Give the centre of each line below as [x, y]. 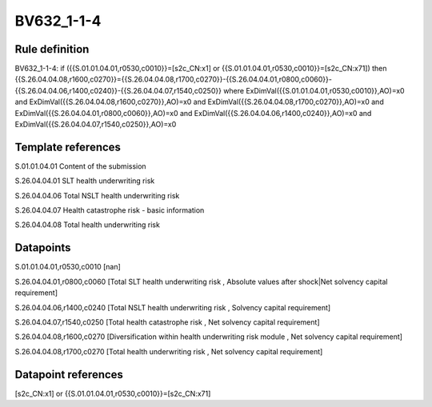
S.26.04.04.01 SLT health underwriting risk [85, 181]
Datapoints [43, 248]
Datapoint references [69, 375]
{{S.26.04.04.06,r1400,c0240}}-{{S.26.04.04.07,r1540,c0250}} [118, 90]
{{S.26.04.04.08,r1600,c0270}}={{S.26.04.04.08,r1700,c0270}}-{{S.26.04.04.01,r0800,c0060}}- [173, 79]
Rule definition [52, 49]
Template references [68, 147]
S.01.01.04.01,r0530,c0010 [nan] [68, 267]
